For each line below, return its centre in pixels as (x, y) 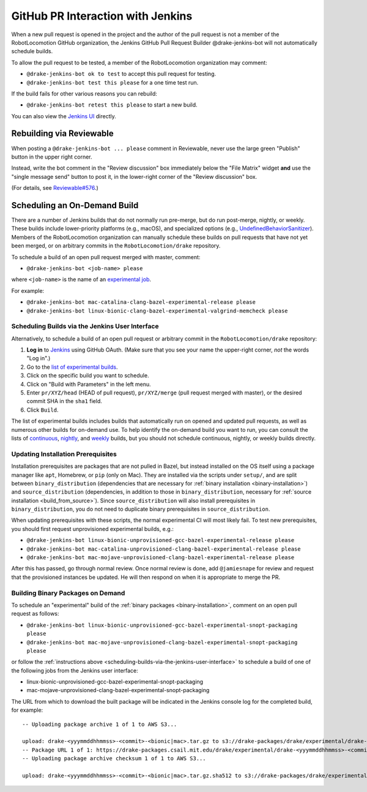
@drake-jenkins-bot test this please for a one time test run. (113, 82)
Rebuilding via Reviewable (63, 134)
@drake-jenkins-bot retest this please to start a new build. (112, 105)
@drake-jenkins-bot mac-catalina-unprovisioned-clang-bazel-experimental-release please (164, 549)
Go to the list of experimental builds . (72, 367)
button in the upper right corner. (52, 157)
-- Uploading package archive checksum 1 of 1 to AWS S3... (114, 759)
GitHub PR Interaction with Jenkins (102, 16)
